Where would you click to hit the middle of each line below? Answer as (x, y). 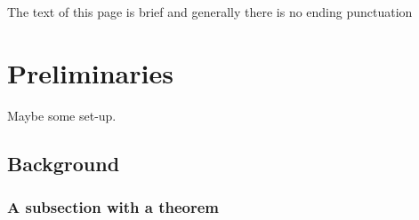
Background (64, 163)
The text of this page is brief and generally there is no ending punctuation (210, 12)
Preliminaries (90, 72)
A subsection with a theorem (113, 207)
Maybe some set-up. (62, 115)
